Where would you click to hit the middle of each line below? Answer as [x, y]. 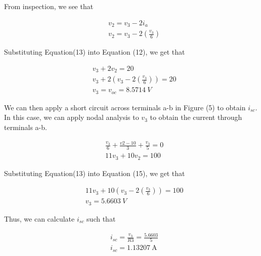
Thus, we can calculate [39, 218]
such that [101, 218]
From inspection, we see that [49, 6]
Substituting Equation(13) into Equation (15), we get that [95, 173]
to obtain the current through [196, 117]
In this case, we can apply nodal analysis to [72, 117]
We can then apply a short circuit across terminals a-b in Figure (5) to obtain [125, 107]
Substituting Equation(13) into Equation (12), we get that [95, 52]
